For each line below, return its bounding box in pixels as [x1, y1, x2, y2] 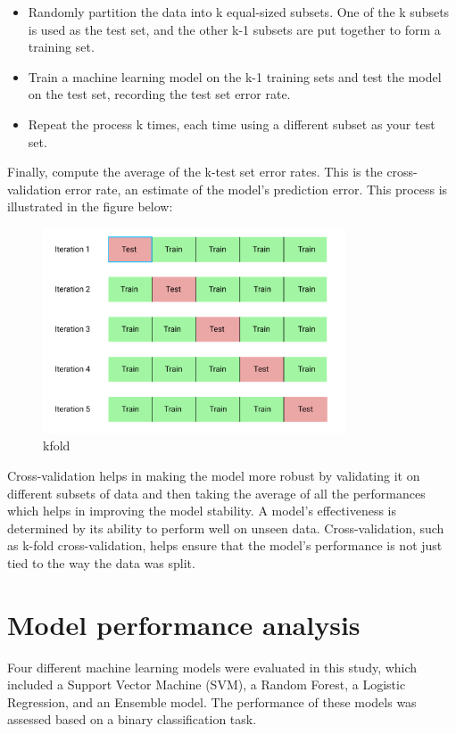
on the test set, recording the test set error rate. [28, 85, 291, 103]
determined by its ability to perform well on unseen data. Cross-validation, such [7, 518, 444, 537]
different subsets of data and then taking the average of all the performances [7, 483, 426, 502]
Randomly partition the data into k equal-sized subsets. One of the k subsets [28, 3, 450, 21]
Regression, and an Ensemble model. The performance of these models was [7, 692, 417, 711]
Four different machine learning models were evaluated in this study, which [7, 657, 418, 676]
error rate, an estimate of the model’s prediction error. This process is [64, 179, 448, 198]
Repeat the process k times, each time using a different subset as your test [28, 114, 435, 133]
